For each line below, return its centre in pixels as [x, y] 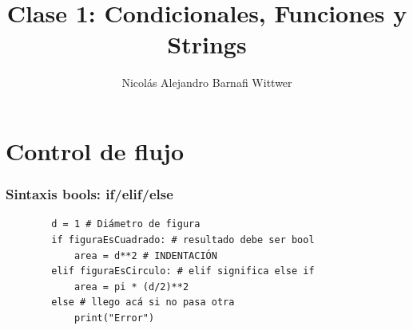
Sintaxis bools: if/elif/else [89, 194]
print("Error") [114, 318]
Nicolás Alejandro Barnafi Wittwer [207, 82]
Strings [207, 44]
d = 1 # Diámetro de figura [126, 224]
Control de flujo [95, 150]
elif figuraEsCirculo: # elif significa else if [183, 271]
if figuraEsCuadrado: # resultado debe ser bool [183, 240]
